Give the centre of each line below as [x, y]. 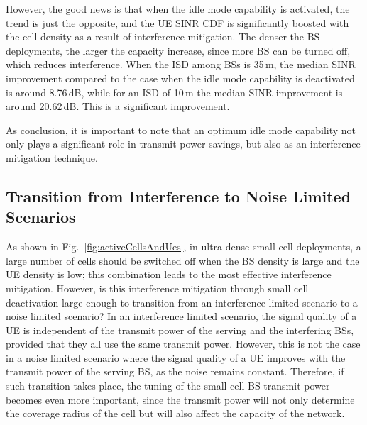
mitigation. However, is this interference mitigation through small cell [157, 288]
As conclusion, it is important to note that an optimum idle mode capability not [181, 129]
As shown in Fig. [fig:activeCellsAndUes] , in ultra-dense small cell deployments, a [183, 247]
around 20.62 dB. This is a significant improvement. [118, 106]
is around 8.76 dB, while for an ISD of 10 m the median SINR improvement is [174, 92]
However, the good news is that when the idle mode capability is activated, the [178, 9]
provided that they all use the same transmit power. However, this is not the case [183, 344]
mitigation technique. [52, 157]
